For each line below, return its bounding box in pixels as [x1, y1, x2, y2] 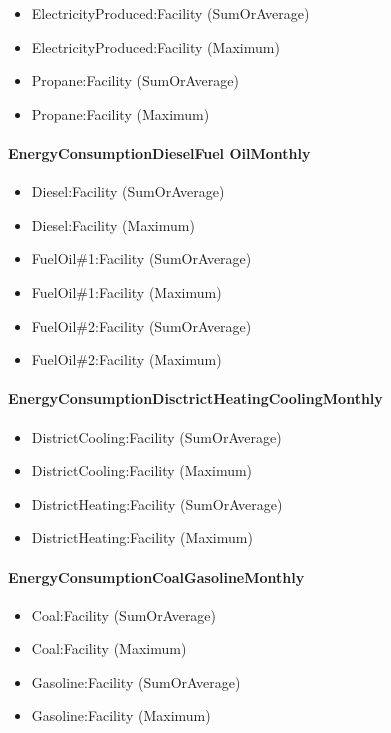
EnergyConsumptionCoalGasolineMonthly [8, 566, 305, 587]
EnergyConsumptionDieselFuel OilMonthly [8, 142, 311, 163]
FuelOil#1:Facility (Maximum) [31, 281, 222, 302]
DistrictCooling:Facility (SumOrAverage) [31, 426, 282, 447]
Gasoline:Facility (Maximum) [31, 705, 211, 726]
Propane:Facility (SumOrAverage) [31, 70, 239, 91]
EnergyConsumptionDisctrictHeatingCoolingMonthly [8, 388, 383, 409]
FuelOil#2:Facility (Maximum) [31, 349, 222, 370]
